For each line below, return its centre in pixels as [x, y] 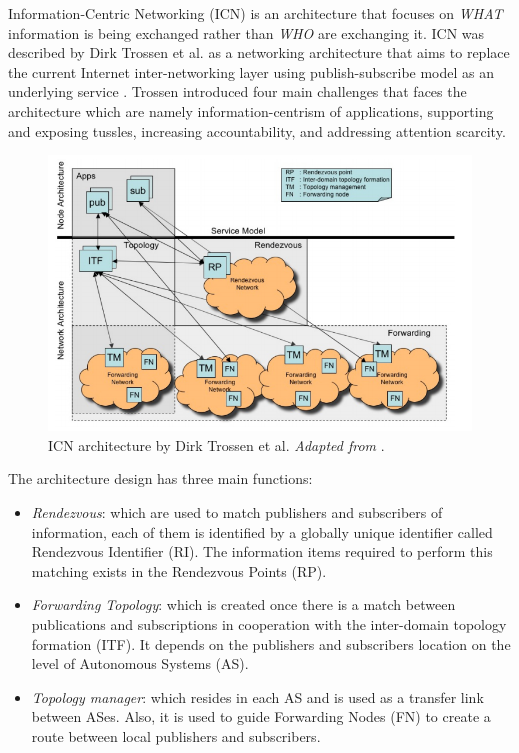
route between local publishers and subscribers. [176, 735]
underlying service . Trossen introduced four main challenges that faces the [237, 91]
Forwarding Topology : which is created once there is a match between [243, 604]
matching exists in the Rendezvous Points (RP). [179, 570]
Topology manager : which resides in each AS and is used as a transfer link [257, 696]
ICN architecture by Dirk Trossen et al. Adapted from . [216, 444]
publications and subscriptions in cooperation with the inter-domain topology [269, 623]
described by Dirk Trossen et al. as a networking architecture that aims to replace [259, 52]
